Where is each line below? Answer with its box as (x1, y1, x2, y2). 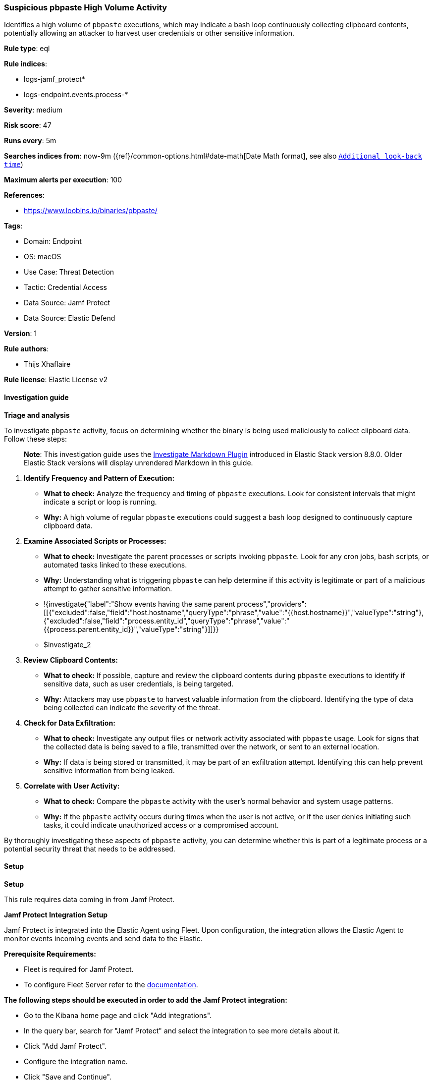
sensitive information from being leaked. (44, 766, 175, 775)
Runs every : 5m (4, 136, 56, 145)
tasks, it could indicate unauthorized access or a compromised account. (44, 820, 279, 829)
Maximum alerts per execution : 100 (4, 175, 122, 184)
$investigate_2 (44, 640, 91, 649)
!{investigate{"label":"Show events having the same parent (44, 599, 235, 608)
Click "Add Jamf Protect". (24, 1041, 107, 1050)
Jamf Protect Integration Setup (4, 910, 108, 919)
